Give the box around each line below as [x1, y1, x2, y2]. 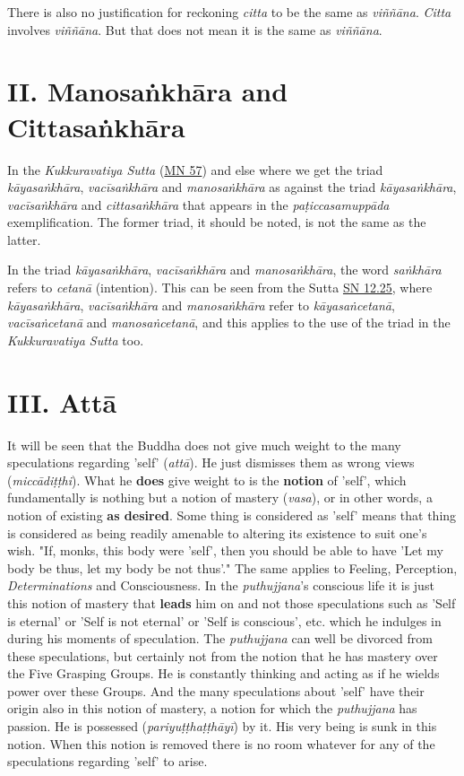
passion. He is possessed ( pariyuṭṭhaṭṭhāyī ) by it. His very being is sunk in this [7, 717, 437, 736]
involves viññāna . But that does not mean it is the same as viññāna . [7, 20, 382, 39]
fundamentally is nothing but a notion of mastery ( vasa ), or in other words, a [7, 488, 433, 507]
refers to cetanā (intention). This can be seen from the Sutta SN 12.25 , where [7, 278, 433, 297]
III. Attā [7, 383, 117, 420]
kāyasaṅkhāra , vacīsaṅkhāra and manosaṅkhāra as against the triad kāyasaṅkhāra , [7, 178, 457, 196]
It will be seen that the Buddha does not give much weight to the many [7, 435, 401, 454]
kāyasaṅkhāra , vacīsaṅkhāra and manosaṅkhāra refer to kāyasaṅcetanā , [7, 295, 395, 314]
